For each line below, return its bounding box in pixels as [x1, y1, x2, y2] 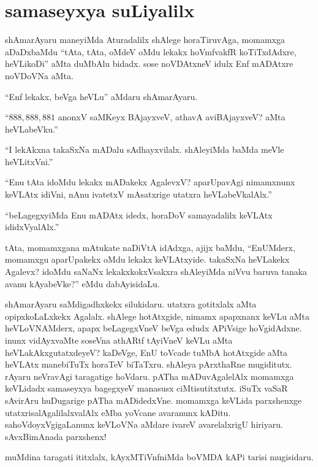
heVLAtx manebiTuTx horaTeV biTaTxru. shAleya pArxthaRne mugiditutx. [5, 358, 292, 371]
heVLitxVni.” [5, 155, 53, 168]
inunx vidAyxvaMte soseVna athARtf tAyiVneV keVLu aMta [5, 334, 233, 346]
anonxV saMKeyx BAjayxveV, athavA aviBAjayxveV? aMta [58, 110, 286, 123]
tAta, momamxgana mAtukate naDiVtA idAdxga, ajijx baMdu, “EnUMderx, [5, 241, 295, 253]
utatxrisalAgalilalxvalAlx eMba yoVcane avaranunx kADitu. [5, 406, 231, 419]
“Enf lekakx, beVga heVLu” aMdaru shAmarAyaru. [5, 90, 198, 102]
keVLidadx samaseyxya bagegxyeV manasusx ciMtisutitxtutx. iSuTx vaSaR [5, 382, 288, 395]
